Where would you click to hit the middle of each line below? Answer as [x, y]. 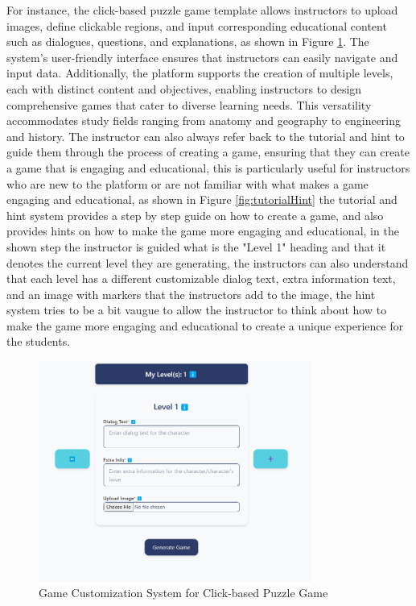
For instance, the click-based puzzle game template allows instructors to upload [202, 10]
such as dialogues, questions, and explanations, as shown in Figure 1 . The [188, 42]
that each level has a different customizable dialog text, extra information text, [201, 278]
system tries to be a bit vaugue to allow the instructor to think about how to [197, 310]
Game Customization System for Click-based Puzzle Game [183, 593]
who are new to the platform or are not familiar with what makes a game [187, 183]
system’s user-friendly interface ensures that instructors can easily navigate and [202, 57]
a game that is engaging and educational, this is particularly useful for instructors [208, 167]
